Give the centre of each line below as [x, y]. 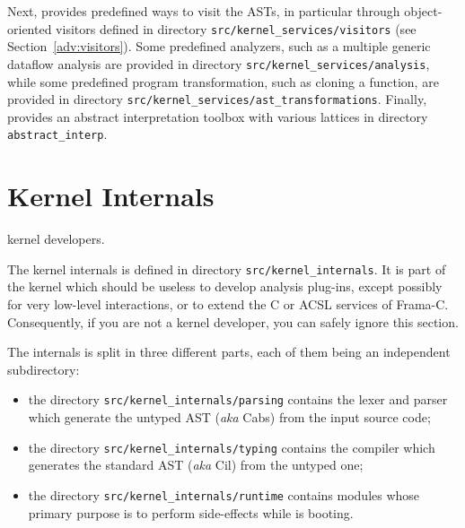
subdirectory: [44, 369]
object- [423, 11]
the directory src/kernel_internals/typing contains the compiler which [232, 447]
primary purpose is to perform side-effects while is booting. [191, 512]
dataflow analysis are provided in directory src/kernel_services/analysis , [219, 63]
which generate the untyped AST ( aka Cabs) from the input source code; [229, 417]
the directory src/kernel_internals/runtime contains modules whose [224, 494]
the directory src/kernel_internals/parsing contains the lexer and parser [238, 399]
